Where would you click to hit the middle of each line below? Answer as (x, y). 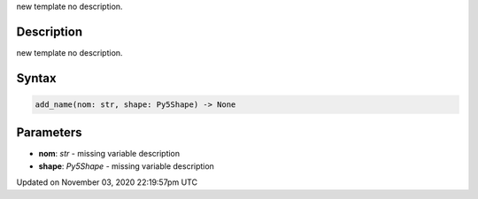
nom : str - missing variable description (109, 154)
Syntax (36, 78)
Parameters (49, 133)
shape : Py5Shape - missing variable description (126, 166)
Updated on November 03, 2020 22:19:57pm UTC (107, 182)
